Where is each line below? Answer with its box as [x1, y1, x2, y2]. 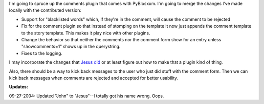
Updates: [9, 84, 28, 90]
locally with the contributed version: [9, 7, 82, 13]
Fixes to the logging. [21, 50, 63, 56]
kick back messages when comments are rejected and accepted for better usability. [9, 75, 178, 81]
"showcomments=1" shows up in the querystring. [21, 44, 121, 50]
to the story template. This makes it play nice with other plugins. [21, 30, 150, 36]
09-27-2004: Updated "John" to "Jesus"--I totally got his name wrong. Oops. [9, 93, 164, 99]
